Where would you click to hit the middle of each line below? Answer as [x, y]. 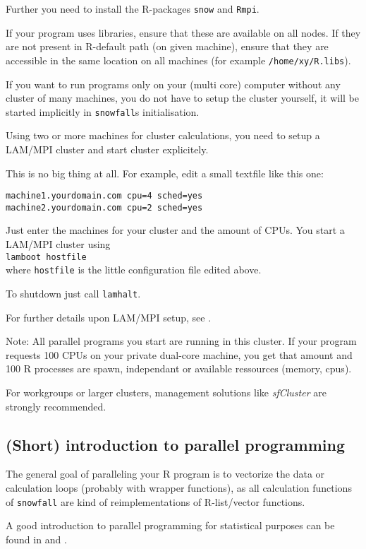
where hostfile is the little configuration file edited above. [134, 270]
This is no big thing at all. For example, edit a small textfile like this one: [165, 173]
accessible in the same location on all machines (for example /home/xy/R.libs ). [178, 60]
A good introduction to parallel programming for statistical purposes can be [170, 525]
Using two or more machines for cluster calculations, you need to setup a [163, 135]
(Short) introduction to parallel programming [176, 444]
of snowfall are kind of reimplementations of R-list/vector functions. [155, 501]
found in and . [36, 539]
